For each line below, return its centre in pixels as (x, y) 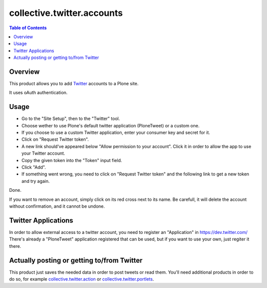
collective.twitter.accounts (66, 13)
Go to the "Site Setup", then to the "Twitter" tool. (71, 118)
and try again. (36, 181)
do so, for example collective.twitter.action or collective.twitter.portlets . (82, 279)
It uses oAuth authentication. (38, 93)
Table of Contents (28, 28)
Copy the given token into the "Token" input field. (72, 160)
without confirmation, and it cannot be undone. (57, 206)
